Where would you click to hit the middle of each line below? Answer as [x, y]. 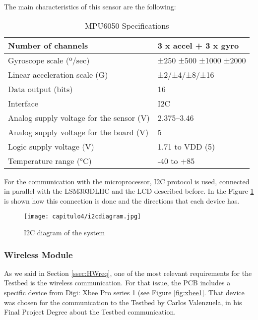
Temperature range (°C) [50, 160]
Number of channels [48, 45]
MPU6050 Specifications [127, 25]
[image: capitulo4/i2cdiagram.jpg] [83, 217]
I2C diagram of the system [64, 233]
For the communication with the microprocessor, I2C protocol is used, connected [127, 181]
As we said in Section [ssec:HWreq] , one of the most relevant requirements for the [128, 273]
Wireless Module [38, 254]
